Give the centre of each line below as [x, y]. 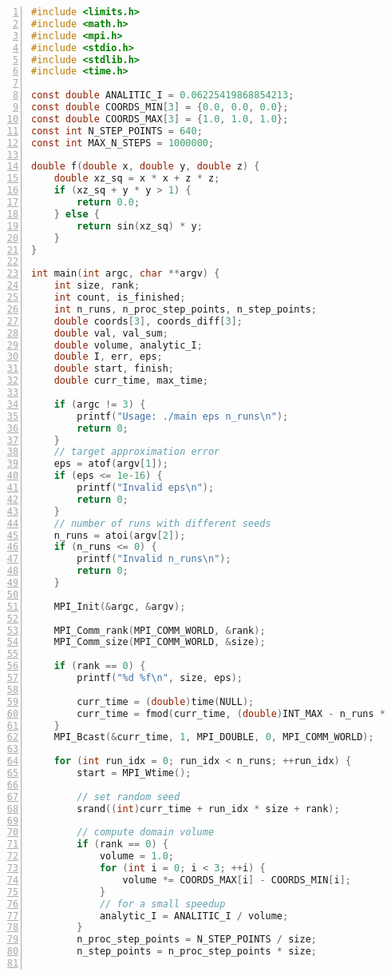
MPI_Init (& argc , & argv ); [120, 606]
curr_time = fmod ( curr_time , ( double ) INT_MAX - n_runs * [231, 713]
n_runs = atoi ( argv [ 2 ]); [120, 535]
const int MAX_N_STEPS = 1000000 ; [123, 143]
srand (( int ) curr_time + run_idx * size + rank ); [208, 809]
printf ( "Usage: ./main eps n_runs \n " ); [183, 416]
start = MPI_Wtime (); [134, 773]
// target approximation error [137, 452]
